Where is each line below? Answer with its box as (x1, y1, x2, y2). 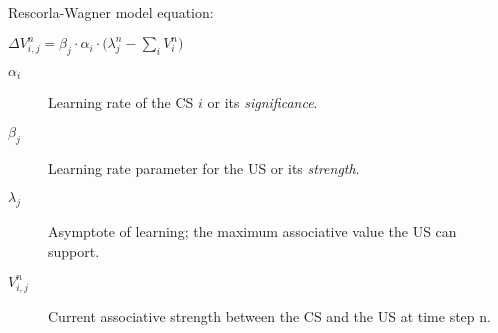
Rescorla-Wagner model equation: (8, 2, 214, 22)
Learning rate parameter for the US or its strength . (48, 157, 360, 178)
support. (48, 240, 100, 261)
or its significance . (207, 92, 318, 113)
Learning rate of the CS (48, 92, 194, 113)
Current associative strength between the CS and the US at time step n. (48, 305, 491, 326)
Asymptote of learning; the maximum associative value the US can (48, 221, 457, 242)
